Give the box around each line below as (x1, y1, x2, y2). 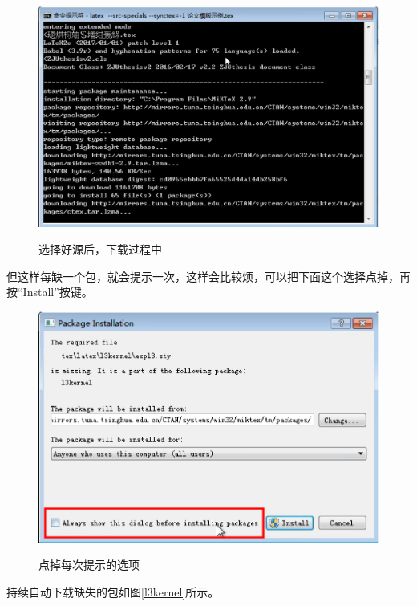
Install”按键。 (22, 283, 93, 300)
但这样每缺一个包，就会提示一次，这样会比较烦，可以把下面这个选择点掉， (6, 267, 399, 284)
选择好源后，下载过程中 (38, 241, 162, 258)
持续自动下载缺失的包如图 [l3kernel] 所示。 (6, 583, 220, 600)
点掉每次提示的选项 (38, 556, 140, 573)
